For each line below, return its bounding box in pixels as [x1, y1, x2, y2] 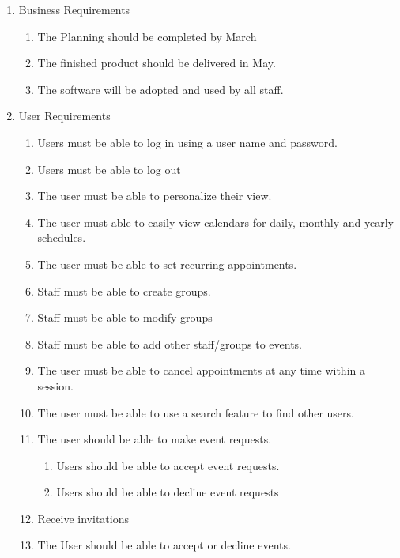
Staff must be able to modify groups [37, 309, 213, 326]
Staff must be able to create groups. [37, 282, 211, 299]
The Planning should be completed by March [37, 28, 257, 44]
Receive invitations [37, 510, 129, 526]
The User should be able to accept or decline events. [37, 537, 291, 553]
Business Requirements [18, 2, 130, 17]
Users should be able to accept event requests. [56, 457, 280, 473]
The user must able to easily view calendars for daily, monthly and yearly [37, 213, 394, 230]
